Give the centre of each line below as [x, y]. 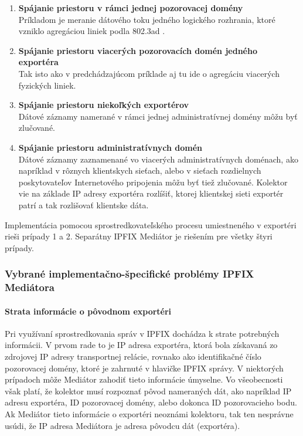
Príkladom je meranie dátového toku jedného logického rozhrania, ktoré [147, 19]
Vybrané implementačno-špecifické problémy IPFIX [130, 274]
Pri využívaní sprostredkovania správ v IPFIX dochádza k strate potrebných [142, 333]
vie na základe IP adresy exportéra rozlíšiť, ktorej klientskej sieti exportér [151, 193]
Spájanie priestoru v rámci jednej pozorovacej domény [131, 8]
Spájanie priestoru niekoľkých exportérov [104, 105]
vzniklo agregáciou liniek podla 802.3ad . [92, 31]
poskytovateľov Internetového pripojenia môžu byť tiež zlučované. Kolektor [153, 182]
